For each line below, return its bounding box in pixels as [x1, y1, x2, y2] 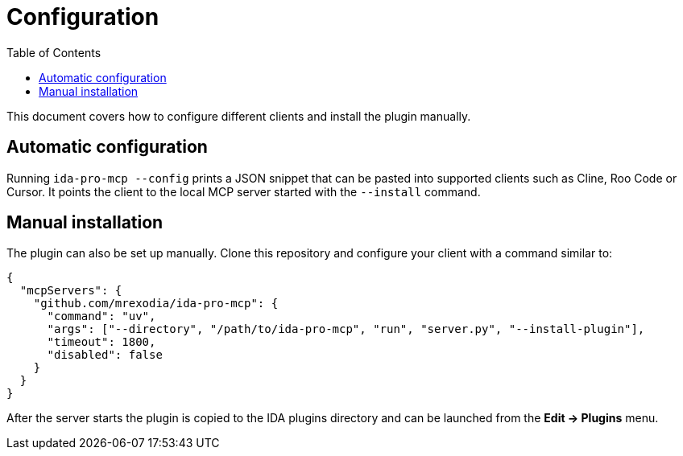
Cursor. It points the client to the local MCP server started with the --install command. [6, 184, 481, 199]
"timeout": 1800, [47, 335, 156, 349]
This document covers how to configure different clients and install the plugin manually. [6, 109, 471, 123]
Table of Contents [6, 45, 101, 60]
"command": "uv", [47, 310, 156, 323]
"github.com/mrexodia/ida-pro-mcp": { [33, 297, 279, 310]
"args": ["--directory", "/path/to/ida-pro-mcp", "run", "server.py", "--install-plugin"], [47, 322, 645, 336]
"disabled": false [47, 348, 163, 362]
